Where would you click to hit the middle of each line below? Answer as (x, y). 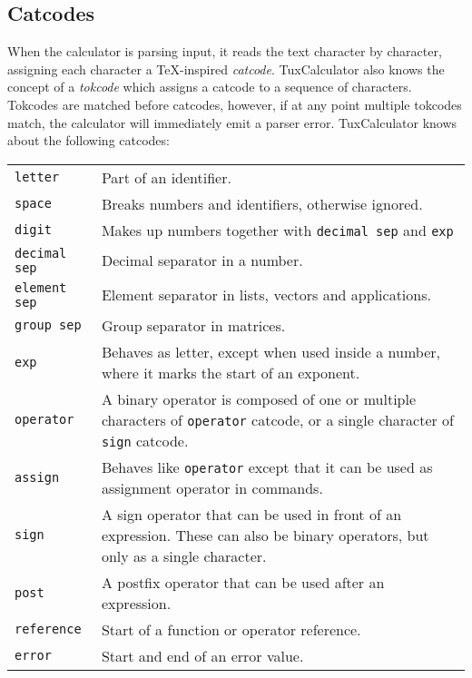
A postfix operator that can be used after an (243, 582)
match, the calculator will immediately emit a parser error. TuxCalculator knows (232, 122)
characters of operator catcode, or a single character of (277, 419)
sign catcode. (145, 440)
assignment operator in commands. (212, 487)
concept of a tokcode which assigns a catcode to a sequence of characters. (210, 87)
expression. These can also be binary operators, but (265, 535)
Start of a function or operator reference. (231, 629)
